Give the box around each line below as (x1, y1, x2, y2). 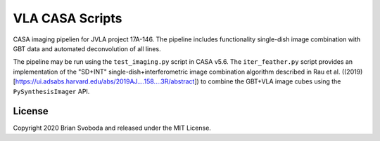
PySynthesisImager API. (13, 87, 90, 95)
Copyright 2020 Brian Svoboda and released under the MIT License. (13, 123, 211, 133)
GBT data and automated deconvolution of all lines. (13, 44, 161, 53)
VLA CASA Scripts (13, 11, 122, 26)
